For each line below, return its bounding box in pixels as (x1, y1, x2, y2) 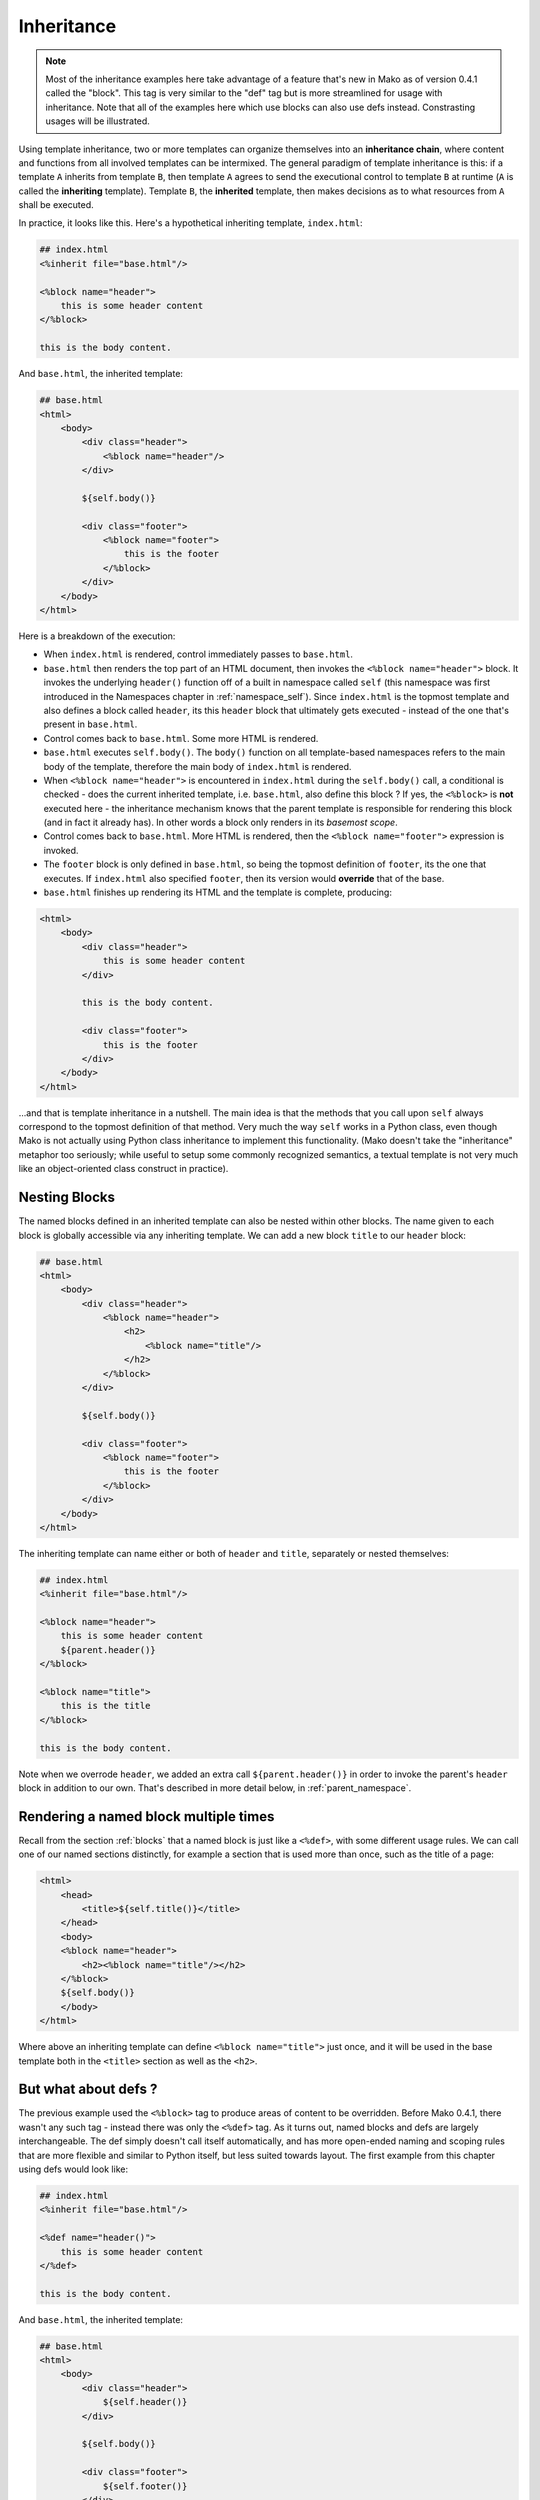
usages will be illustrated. (45, 115, 150, 127)
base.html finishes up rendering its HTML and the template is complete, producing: (43, 886, 392, 899)
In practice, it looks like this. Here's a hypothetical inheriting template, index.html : (18, 217, 364, 229)
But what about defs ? (18, 2081, 158, 2098)
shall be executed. (18, 199, 94, 211)
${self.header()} (102, 2396, 188, 2408)
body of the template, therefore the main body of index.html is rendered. (43, 760, 352, 772)
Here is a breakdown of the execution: (18, 630, 176, 642)
